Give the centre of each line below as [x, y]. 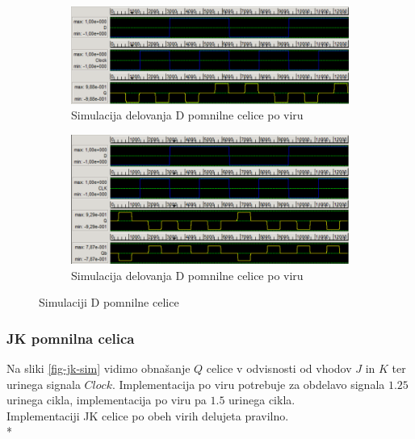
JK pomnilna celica [71, 338]
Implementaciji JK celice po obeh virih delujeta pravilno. [148, 415]
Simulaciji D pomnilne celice [109, 302]
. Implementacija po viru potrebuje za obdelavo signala [248, 384]
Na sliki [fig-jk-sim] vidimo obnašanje [99, 368]
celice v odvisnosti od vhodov [279, 368]
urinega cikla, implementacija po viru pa [107, 400]
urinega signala [44, 384]
